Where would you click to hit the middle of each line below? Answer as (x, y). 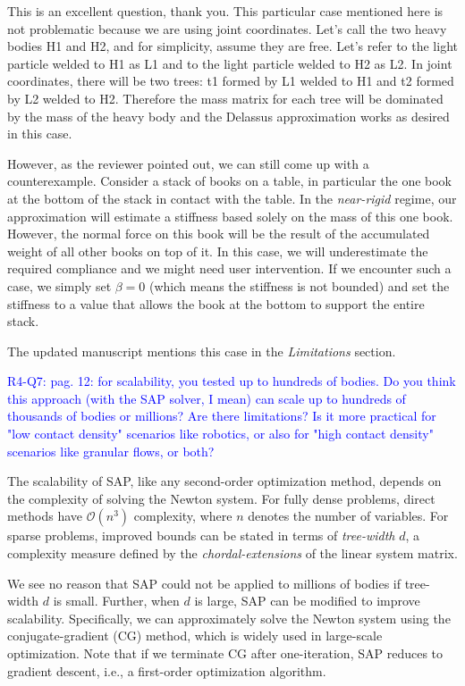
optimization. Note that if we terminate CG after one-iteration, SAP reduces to (225, 653)
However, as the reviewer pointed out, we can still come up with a (188, 163)
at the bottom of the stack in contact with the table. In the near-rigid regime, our (232, 198)
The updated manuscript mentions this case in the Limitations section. (202, 351)
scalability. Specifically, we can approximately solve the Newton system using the (229, 618)
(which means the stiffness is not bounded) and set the (300, 285)
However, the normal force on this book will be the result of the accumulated (219, 234)
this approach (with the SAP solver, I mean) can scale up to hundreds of (207, 398)
